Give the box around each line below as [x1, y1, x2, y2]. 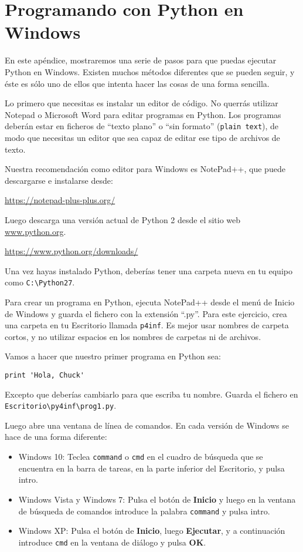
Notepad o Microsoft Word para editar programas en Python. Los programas [5, 108, 281, 120]
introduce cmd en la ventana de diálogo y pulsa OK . [18, 536, 206, 548]
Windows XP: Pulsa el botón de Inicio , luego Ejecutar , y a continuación [18, 524, 285, 537]
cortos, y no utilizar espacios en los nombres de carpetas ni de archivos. [5, 330, 261, 342]
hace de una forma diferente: [5, 430, 107, 443]
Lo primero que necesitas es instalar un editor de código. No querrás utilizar [5, 97, 278, 109]
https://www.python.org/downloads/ [5, 245, 138, 257]
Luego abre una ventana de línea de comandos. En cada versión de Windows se [5, 419, 289, 431]
